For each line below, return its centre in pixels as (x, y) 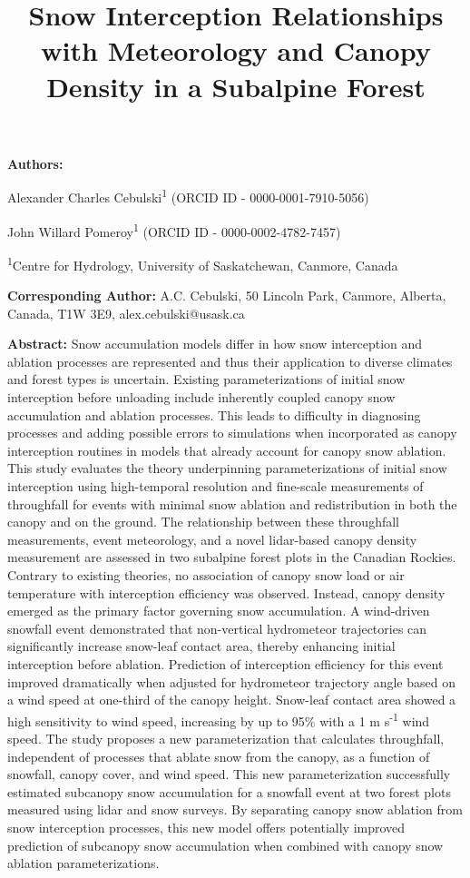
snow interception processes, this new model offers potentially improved (206, 827)
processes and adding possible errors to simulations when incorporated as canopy (232, 433)
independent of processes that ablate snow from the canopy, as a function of (219, 756)
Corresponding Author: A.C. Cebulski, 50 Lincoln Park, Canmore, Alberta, (227, 296)
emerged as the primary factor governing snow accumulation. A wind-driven (219, 611)
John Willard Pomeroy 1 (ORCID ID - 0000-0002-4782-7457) (174, 230)
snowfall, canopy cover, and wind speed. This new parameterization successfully (229, 774)
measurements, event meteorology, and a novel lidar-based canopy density (212, 539)
